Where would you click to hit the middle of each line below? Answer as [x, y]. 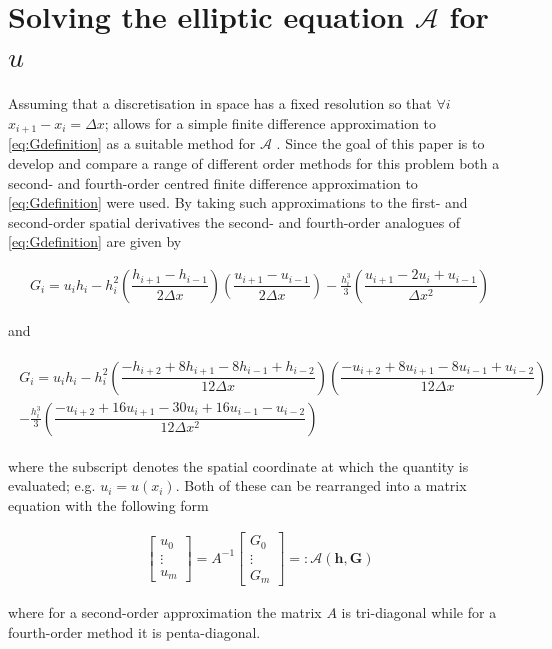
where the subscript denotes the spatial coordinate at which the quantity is [238, 465]
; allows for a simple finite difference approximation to [270, 122]
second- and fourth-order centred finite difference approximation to [213, 182]
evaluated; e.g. [52, 485]
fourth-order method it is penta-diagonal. [134, 632]
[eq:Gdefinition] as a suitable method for [132, 143]
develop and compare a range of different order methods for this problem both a [254, 162]
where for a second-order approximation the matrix [165, 612]
